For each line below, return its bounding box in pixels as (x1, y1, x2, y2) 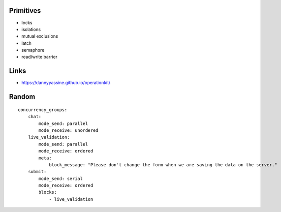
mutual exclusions (21, 33, 59, 39)
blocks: (38, 189, 57, 195)
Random (9, 92, 35, 101)
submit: (28, 169, 47, 175)
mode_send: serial (38, 176, 83, 182)
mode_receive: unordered (38, 127, 98, 133)
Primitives (9, 6, 41, 15)
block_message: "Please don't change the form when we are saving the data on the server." (49, 162, 278, 167)
